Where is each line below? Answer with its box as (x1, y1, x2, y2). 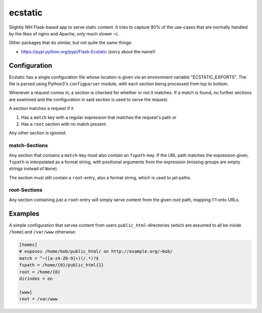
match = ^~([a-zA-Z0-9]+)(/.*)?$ (19, 255, 99, 261)
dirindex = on (19, 276, 53, 282)
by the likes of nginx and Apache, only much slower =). (9, 31, 119, 36)
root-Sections (9, 187, 43, 193)
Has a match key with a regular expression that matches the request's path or (21, 114, 177, 120)
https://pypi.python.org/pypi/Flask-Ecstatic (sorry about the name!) (21, 48, 156, 54)
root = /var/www (19, 296, 58, 302)
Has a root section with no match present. (21, 121, 107, 127)
